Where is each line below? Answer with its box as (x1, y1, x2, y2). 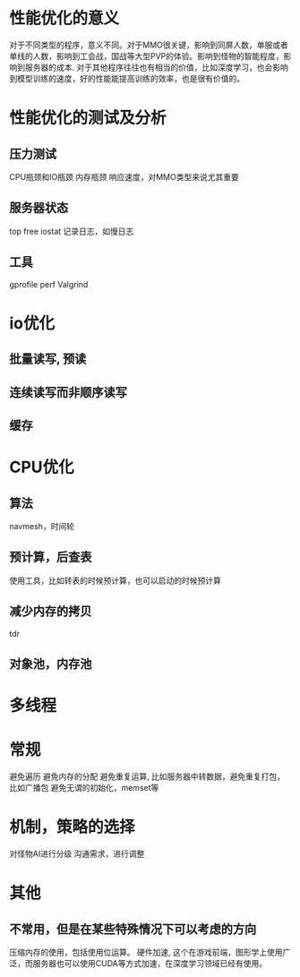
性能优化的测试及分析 (9, 108, 167, 128)
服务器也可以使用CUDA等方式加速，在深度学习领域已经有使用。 (32, 958, 267, 968)
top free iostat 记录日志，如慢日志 (9, 226, 134, 236)
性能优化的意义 (9, 8, 120, 29)
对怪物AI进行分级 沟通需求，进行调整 (9, 848, 145, 859)
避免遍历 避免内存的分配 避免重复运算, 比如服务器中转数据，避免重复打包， (9, 771, 285, 782)
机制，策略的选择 (9, 817, 136, 837)
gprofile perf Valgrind (9, 279, 89, 289)
